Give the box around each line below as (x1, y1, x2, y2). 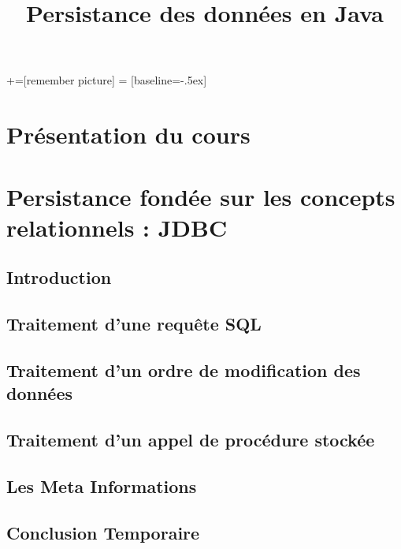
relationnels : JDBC (6, 211, 228, 243)
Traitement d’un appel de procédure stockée (6, 428, 375, 452)
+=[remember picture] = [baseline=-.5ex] (6, 72, 207, 88)
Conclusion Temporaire (6, 520, 200, 544)
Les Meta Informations (6, 473, 197, 498)
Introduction (6, 265, 112, 289)
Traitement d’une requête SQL (6, 312, 262, 336)
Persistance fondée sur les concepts (6, 180, 395, 212)
